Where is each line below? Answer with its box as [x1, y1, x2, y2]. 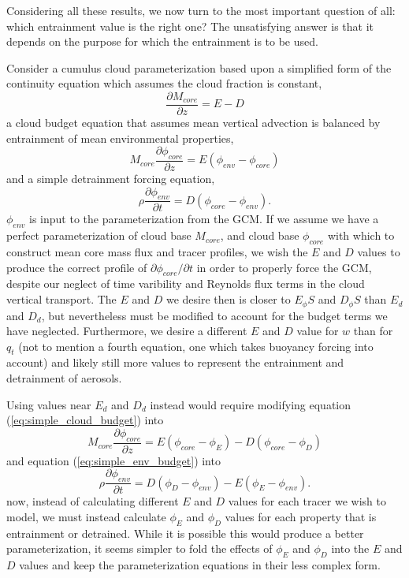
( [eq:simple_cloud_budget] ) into [6, 412, 164, 428]
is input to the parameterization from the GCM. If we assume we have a [29, 211, 379, 227]
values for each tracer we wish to [228, 493, 386, 509]
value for [296, 323, 339, 339]
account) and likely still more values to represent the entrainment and [6, 354, 344, 371]
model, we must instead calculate [6, 508, 166, 524]
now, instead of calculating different [6, 493, 179, 509]
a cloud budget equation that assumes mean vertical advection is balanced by [6, 114, 381, 131]
